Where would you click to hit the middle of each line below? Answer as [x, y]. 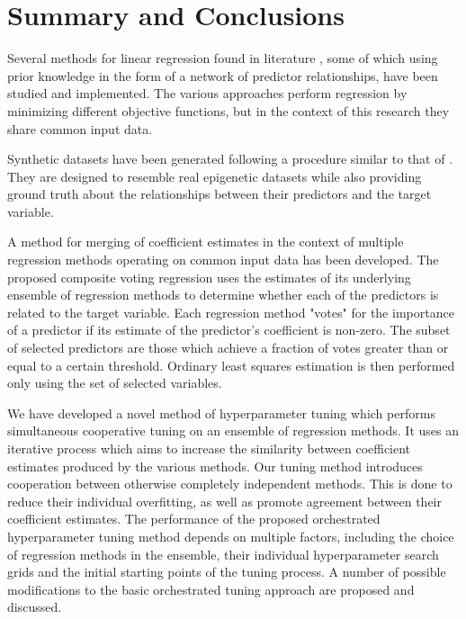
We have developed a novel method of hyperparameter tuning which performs [221, 413]
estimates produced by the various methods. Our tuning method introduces [215, 466]
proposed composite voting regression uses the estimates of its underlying [209, 277]
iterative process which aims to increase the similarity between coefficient [209, 448]
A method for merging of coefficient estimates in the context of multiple [206, 242]
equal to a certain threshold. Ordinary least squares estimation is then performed [231, 365]
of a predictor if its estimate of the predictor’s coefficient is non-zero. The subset [229, 330]
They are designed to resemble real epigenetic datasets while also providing [215, 176]
